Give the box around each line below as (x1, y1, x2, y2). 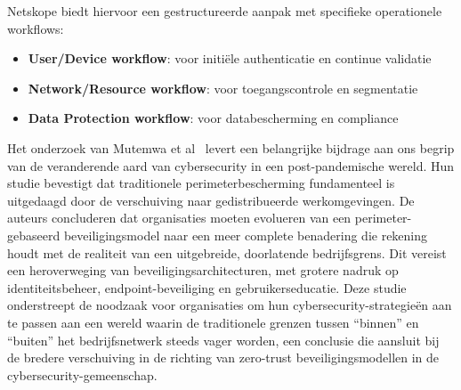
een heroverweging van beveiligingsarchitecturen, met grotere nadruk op (7, 261, 399, 280)
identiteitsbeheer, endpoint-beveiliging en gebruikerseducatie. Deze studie (7, 278, 407, 297)
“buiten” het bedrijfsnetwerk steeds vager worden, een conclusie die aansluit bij (7, 330, 440, 349)
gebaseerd (7, 225, 61, 244)
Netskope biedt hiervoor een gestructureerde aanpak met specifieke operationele (7, 2, 442, 20)
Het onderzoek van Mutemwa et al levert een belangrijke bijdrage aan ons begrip (7, 138, 455, 157)
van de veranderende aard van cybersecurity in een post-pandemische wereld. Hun (7, 156, 455, 175)
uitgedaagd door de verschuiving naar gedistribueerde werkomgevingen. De (7, 191, 415, 209)
